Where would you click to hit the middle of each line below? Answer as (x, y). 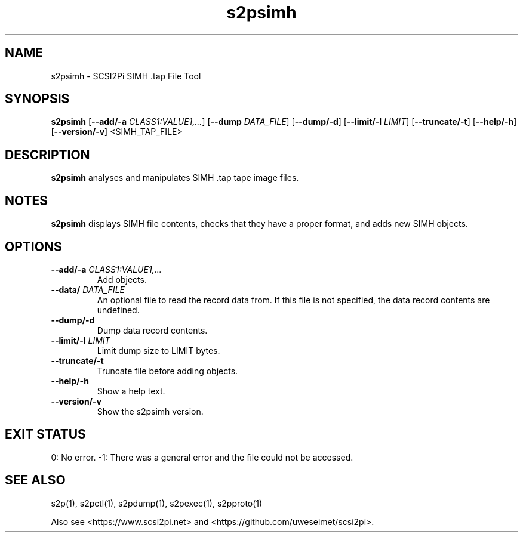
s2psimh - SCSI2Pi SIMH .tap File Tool (126, 76)
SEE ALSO (35, 480)
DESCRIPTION (47, 155)
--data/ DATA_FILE (88, 289)
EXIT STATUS (45, 434)
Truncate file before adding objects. (167, 371)
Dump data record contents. (152, 330)
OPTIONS (33, 246)
